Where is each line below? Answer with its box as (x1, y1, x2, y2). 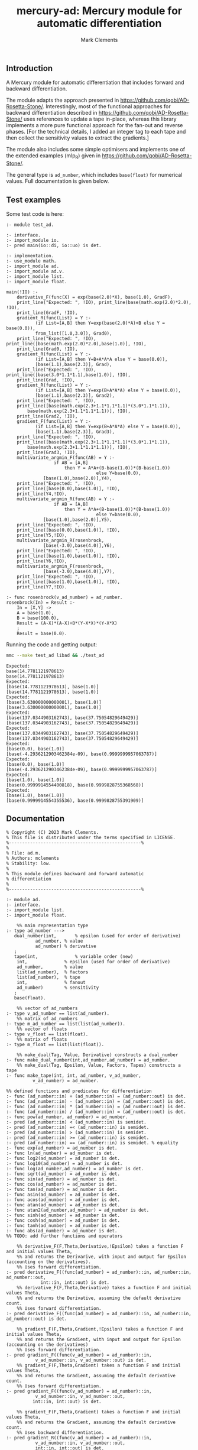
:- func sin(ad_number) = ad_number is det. (6, 1176, 118, 1182)
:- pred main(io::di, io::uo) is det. (6, 242, 102, 248)
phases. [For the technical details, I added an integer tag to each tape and (6, 128, 186, 135)
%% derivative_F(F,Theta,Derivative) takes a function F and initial (17, 1284, 192, 1290)
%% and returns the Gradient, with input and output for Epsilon (17, 1336, 181, 1342)
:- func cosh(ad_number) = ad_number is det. (6, 1217, 120, 1224)
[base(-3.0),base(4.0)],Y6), (43, 542, 115, 548)
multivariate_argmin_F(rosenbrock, (17, 563, 105, 569)
